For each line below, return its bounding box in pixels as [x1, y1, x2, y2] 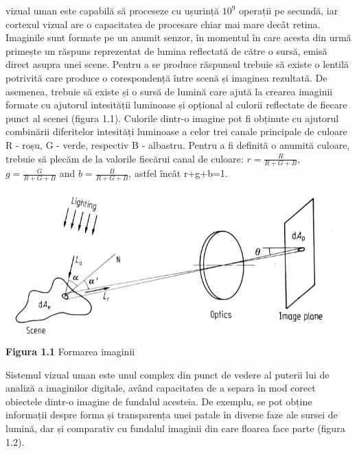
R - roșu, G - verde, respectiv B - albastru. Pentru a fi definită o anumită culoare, [5, 137, 350, 152]
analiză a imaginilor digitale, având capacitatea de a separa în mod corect [5, 381, 316, 395]
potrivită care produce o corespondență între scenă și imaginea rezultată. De [5, 70, 327, 84]
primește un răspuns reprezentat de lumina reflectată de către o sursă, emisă [5, 43, 327, 58]
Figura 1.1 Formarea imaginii [5, 344, 135, 359]
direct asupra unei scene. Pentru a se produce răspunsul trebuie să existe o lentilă [5, 57, 349, 71]
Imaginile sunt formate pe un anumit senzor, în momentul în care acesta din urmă [5, 30, 352, 45]
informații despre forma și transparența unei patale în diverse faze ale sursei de [5, 407, 338, 422]
